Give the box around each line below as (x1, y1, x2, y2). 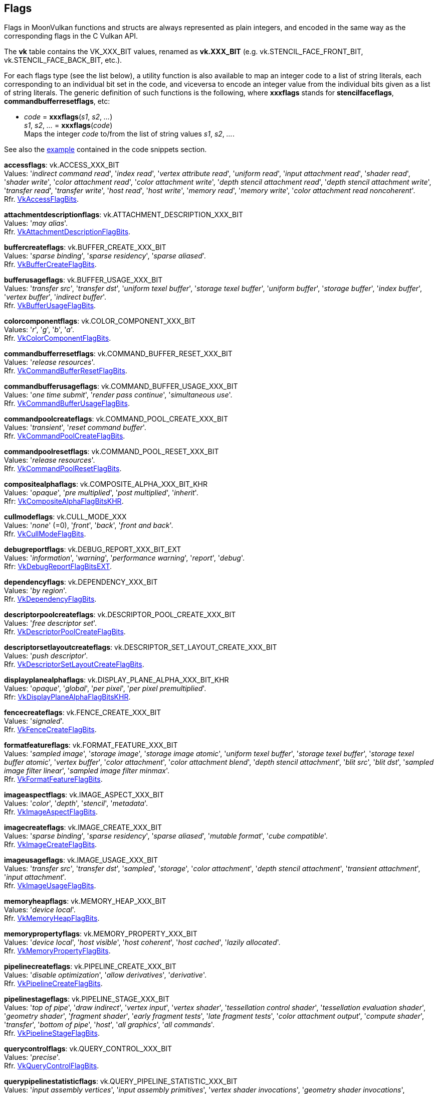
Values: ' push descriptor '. (4, 651, 88, 660)
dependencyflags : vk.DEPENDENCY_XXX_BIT (4, 578, 158, 587)
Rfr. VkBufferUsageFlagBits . (4, 301, 96, 310)
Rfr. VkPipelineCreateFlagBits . (4, 979, 103, 988)
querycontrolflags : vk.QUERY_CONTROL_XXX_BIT (4, 1044, 172, 1053)
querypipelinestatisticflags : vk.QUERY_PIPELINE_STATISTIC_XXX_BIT (4, 1077, 238, 1086)
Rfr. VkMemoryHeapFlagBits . (4, 914, 100, 923)
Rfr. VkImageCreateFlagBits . (4, 840, 97, 849)
